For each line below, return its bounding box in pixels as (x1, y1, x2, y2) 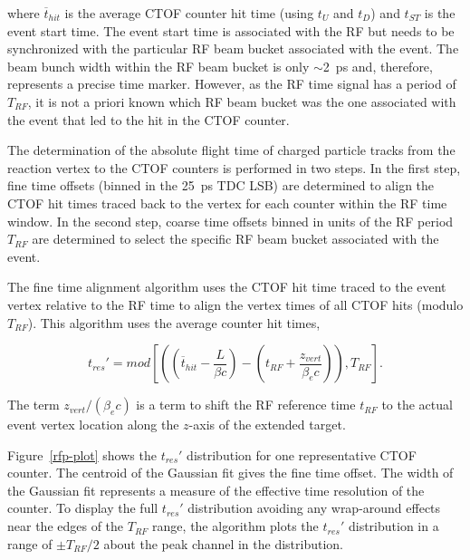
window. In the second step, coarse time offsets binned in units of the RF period (7, 211, 454, 230)
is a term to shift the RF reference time (136, 395, 356, 414)
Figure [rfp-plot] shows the (7, 445, 157, 464)
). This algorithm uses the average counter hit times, (27, 313, 321, 332)
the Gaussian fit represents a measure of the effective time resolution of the (7, 480, 425, 499)
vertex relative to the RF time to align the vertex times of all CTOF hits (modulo (7, 294, 464, 314)
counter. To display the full (7, 498, 158, 517)
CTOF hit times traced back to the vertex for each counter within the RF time (7, 193, 447, 212)
